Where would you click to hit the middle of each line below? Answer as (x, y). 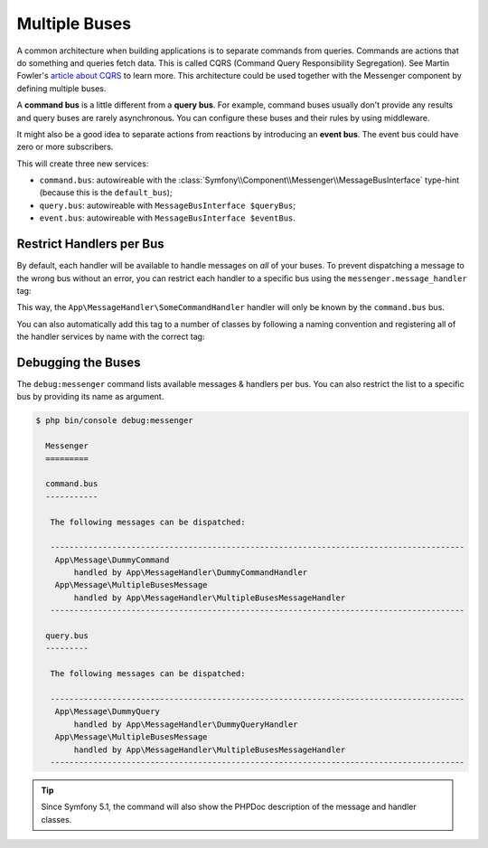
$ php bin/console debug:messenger (114, 421)
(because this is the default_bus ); (106, 193)
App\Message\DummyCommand (112, 560)
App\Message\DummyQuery (107, 711)
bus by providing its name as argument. (90, 397)
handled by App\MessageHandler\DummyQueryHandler (186, 724)
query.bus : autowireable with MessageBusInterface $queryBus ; (167, 205)
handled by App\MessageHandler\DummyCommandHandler (191, 573)
